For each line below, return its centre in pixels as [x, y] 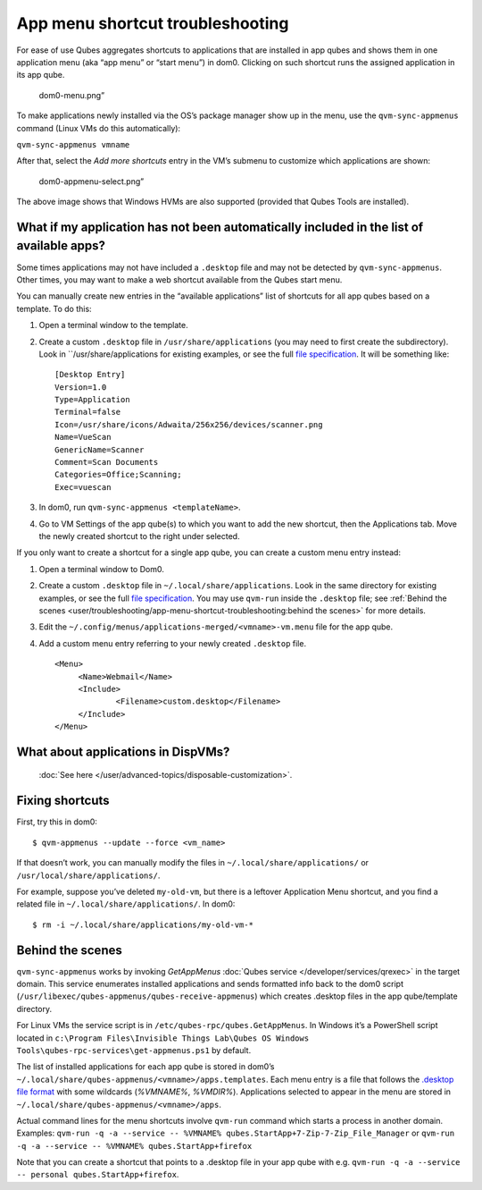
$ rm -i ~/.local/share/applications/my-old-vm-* [143, 924]
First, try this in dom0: [57, 822]
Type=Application [92, 400]
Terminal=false [88, 412]
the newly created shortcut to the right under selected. [139, 536]
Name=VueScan [83, 437]
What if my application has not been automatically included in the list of [220, 227]
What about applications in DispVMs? [123, 751]
